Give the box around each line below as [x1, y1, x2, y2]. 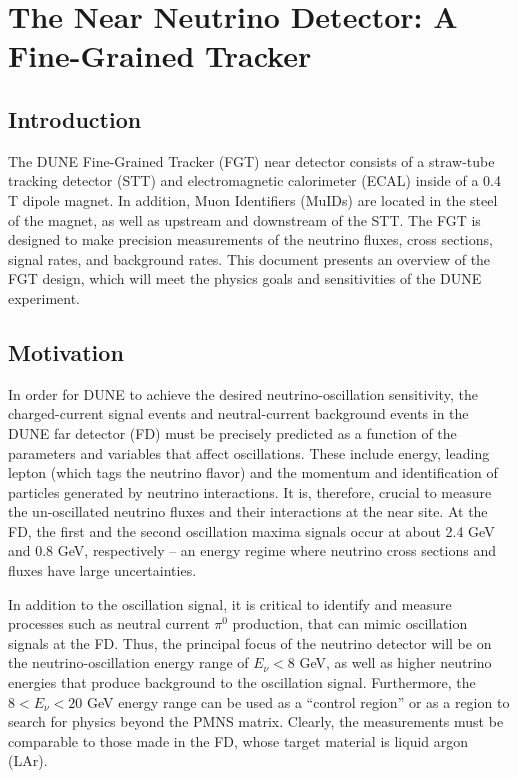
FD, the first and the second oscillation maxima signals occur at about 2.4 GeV [8, 520, 495, 541]
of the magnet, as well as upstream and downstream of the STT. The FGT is [8, 209, 481, 230]
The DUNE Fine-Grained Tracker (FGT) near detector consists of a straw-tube [8, 150, 495, 171]
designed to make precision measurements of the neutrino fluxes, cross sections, [8, 229, 493, 250]
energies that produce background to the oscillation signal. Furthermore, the [8, 672, 476, 693]
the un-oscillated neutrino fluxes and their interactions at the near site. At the [8, 501, 488, 522]
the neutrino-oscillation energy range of [8, 652, 249, 673]
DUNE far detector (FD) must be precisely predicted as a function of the [8, 422, 457, 443]
